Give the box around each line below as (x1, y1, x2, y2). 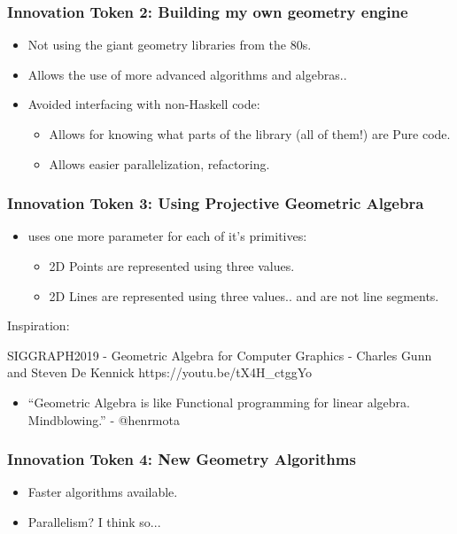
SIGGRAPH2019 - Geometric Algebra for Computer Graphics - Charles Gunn (7, 345, 432, 364)
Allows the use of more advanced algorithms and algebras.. (27, 65, 347, 83)
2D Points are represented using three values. (49, 257, 295, 275)
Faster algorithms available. (27, 483, 178, 501)
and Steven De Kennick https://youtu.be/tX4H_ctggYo (7, 363, 313, 382)
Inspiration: (7, 316, 70, 335)
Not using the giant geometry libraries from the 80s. (27, 35, 312, 54)
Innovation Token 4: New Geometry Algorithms (7, 448, 356, 470)
